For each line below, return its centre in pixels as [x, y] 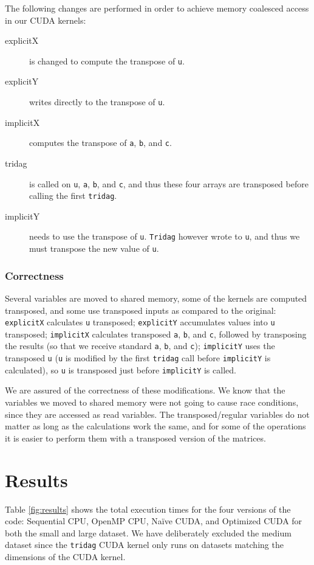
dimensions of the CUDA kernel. [65, 556]
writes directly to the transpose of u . [97, 102]
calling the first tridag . [73, 196]
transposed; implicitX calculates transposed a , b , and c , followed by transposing [156, 334]
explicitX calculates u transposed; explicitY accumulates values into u [140, 322]
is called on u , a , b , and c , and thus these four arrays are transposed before [169, 183]
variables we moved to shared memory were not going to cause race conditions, [152, 402]
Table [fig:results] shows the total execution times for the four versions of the [148, 509]
